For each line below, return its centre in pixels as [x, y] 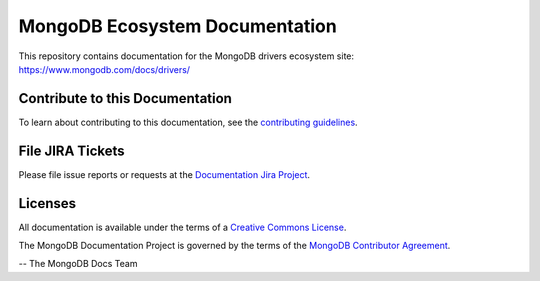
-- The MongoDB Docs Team [78, 264]
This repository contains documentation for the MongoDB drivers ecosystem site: [186, 56]
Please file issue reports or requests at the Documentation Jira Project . [164, 174]
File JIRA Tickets [71, 150]
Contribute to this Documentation [125, 98]
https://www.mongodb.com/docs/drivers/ [104, 69]
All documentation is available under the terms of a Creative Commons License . [182, 227]
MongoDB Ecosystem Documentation [177, 26]
